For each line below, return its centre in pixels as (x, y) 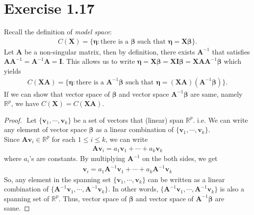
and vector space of (165, 198)
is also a (232, 189)
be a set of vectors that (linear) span (128, 120)
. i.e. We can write (220, 120)
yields (13, 70)
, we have (25, 103)
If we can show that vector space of (57, 94)
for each (64, 139)
